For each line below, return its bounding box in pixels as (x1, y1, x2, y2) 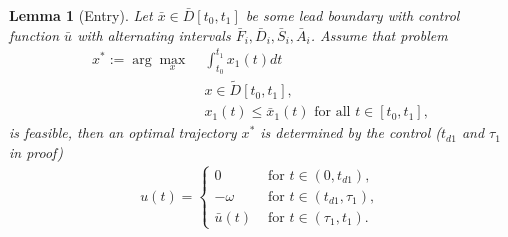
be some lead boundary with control (245, 5, 460, 25)
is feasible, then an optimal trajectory (9, 122, 237, 143)
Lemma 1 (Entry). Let (9, 5, 153, 25)
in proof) (9, 141, 63, 162)
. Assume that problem (310, 24, 448, 45)
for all (314, 105, 351, 120)
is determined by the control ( (260, 122, 442, 143)
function (9, 24, 60, 45)
